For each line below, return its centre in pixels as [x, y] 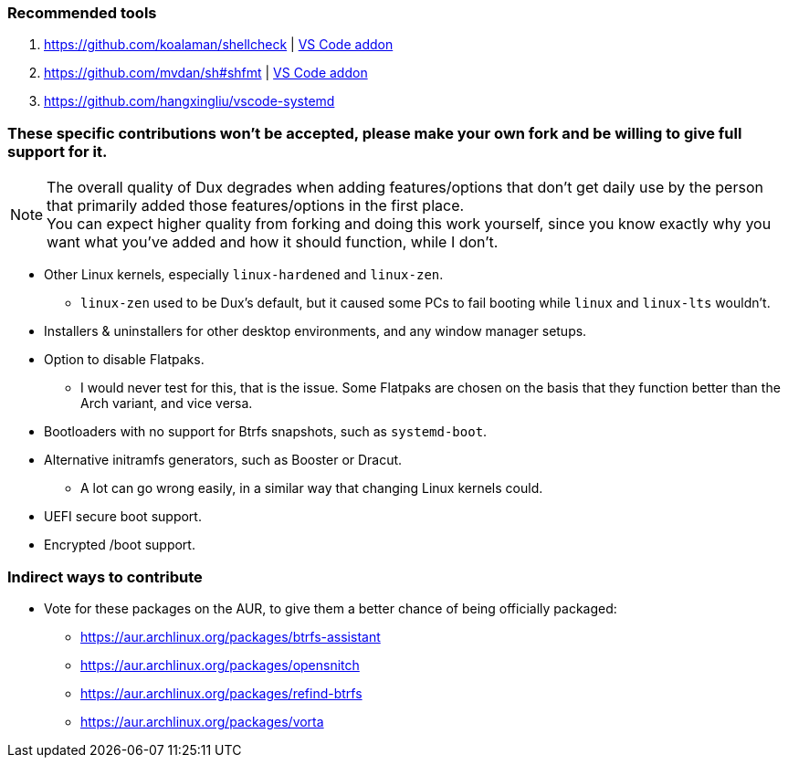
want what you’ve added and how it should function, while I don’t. [273, 242]
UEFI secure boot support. [123, 517]
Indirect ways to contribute [105, 576]
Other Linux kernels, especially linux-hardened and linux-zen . [244, 275]
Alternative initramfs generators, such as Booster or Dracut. [223, 460]
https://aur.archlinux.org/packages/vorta [202, 721]
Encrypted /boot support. [120, 545]
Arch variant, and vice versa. [167, 403]
